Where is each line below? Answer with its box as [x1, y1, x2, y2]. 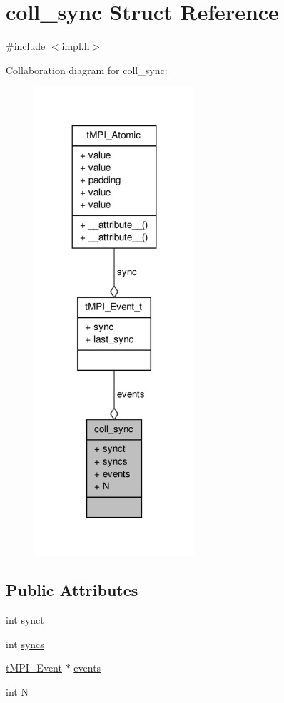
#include [6, 39, 46, 53]
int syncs [6, 636, 44, 651]
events [73, 660, 101, 675]
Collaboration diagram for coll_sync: [6, 62, 168, 77]
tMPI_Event [6, 660, 62, 675]
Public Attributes [6, 579, 138, 601]
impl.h [61, 39, 90, 53]
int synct [6, 612, 44, 627]
